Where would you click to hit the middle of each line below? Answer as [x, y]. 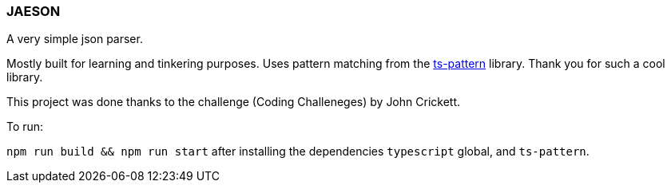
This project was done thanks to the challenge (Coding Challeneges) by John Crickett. [233, 102]
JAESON [34, 11]
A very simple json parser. [75, 39]
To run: [25, 127]
